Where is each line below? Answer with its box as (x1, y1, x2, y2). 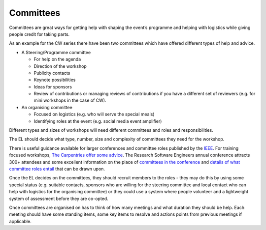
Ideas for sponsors (33, 84, 72, 89)
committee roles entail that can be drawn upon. (9, 166, 105, 172)
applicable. (9, 218, 32, 224)
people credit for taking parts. (9, 31, 70, 37)
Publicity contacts (33, 70, 70, 76)
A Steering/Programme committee (21, 49, 91, 55)
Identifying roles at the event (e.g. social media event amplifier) (33, 118, 162, 124)
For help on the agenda (33, 57, 81, 62)
